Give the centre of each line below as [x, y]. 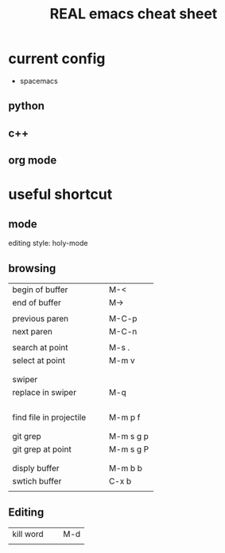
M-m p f [124, 417]
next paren [33, 331]
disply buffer [36, 468]
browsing [32, 268]
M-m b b [126, 468]
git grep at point [42, 449]
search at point [41, 347]
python [27, 106]
